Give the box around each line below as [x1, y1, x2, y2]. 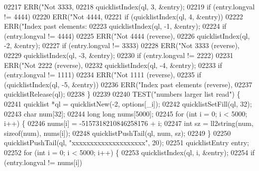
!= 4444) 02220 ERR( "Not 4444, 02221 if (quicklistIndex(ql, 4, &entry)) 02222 [4, 11, 243, 21]
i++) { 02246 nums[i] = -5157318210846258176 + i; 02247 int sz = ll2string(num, [4, 118, 254, 128]
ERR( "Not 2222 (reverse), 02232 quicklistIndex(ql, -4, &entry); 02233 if [4, 59, 222, 70]
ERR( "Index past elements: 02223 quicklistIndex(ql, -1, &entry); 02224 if [4, 21, 227, 31]
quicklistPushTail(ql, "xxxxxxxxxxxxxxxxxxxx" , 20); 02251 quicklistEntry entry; [4, 137, 249, 148]
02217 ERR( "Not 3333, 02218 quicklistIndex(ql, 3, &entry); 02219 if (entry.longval [4, 1, 255, 11]
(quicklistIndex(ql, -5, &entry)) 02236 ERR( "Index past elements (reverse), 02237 [4, 79, 253, 89]
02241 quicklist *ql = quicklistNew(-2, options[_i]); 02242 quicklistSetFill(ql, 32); [4, 98, 252, 109]
